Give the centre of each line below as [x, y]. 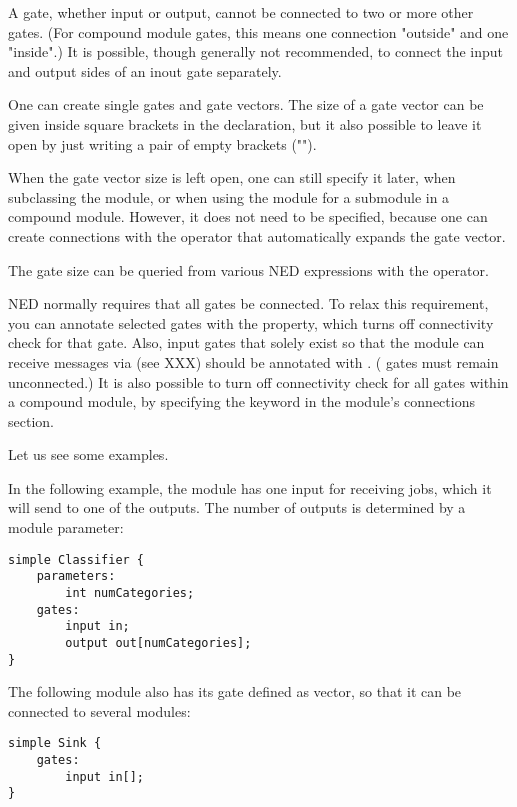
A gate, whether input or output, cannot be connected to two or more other [241, 12]
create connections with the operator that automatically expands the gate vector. [257, 235]
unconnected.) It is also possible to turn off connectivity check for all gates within [258, 381]
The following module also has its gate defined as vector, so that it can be [235, 691]
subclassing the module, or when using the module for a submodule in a [229, 196]
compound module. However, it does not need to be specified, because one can [248, 216]
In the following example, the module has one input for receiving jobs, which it [250, 487]
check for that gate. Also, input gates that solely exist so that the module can [246, 342]
